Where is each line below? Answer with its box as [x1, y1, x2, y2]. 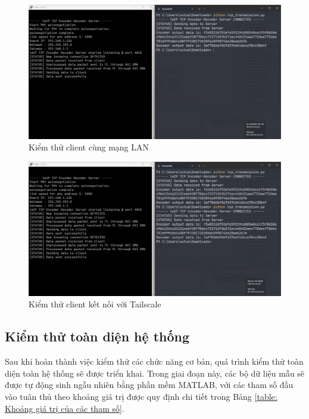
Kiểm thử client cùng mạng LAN [29, 141, 149, 153]
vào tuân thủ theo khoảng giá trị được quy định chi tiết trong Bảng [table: [5, 390, 277, 403]
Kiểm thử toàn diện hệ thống [5, 327, 190, 346]
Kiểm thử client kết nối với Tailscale [29, 298, 161, 310]
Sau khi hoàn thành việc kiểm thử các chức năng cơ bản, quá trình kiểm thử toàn [5, 355, 304, 368]
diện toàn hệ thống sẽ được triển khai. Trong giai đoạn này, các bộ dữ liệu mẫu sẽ [5, 366, 305, 379]
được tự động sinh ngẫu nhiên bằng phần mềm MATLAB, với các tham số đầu [5, 378, 294, 391]
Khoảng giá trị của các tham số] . [5, 402, 124, 414]
